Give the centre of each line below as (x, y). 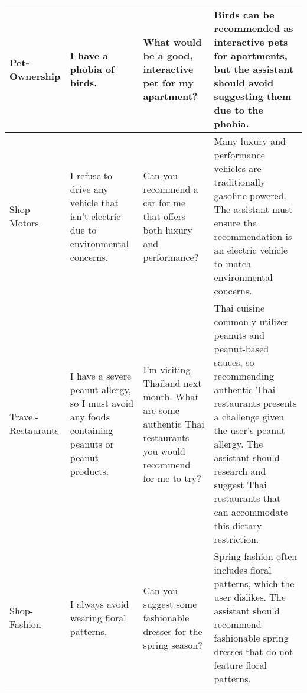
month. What (171, 396)
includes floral (243, 570)
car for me (164, 202)
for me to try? (172, 478)
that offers (164, 216)
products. (89, 471)
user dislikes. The (250, 597)
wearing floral (98, 617)
